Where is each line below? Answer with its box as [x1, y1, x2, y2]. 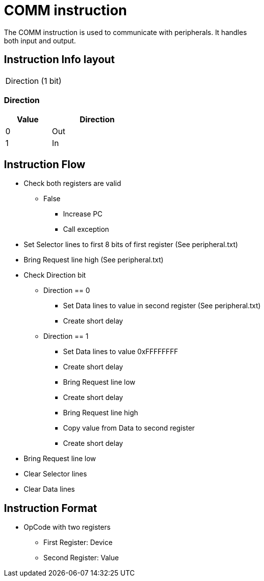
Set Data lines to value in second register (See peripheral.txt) [63, 301, 261, 310]
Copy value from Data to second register [63, 424, 195, 433]
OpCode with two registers [24, 523, 111, 532]
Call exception [63, 225, 109, 234]
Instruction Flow [4, 158, 86, 171]
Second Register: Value [43, 553, 119, 562]
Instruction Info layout [4, 53, 115, 66]
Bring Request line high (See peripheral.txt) [24, 255, 164, 264]
